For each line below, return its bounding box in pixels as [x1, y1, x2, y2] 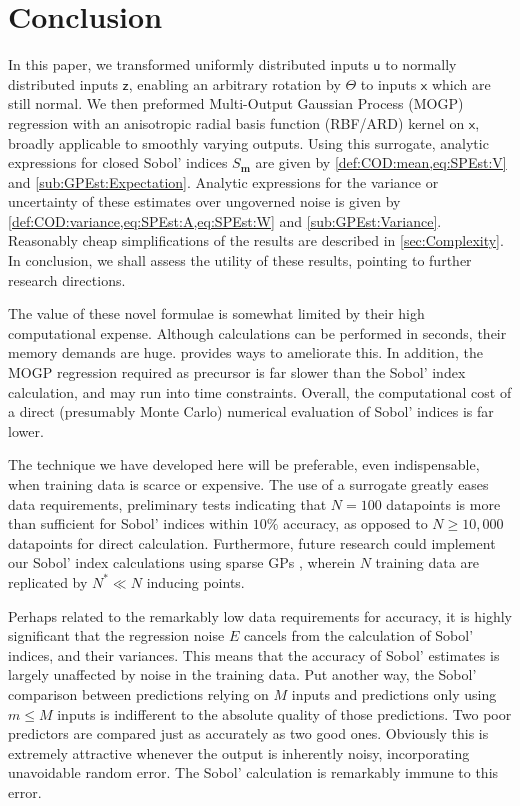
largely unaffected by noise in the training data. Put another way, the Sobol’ [8, 664, 477, 685]
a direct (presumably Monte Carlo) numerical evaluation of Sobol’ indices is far [8, 401, 494, 422]
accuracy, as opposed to [283, 513, 428, 534]
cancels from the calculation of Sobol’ [243, 625, 474, 646]
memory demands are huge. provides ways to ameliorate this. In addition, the [8, 342, 483, 363]
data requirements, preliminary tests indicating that [8, 493, 327, 514]
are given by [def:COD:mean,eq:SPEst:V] [255, 152, 507, 173]
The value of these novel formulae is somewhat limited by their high [8, 303, 425, 324]
